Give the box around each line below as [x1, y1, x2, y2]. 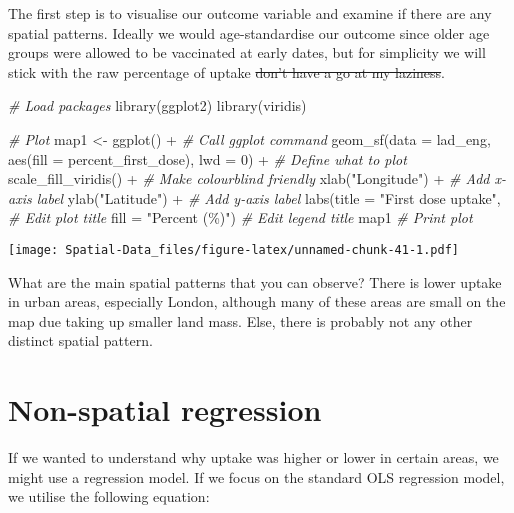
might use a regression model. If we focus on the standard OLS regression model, [8, 466, 505, 487]
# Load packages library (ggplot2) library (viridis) [8, 95, 307, 116]
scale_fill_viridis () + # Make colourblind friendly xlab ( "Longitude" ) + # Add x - [8, 168, 506, 189]
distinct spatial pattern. [8, 330, 153, 351]
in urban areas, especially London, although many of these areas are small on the [8, 291, 506, 312]
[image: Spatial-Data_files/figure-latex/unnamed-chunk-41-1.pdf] [8, 242, 460, 257]
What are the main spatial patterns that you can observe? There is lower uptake [8, 271, 502, 292]
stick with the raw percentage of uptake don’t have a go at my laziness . [8, 61, 446, 82]
